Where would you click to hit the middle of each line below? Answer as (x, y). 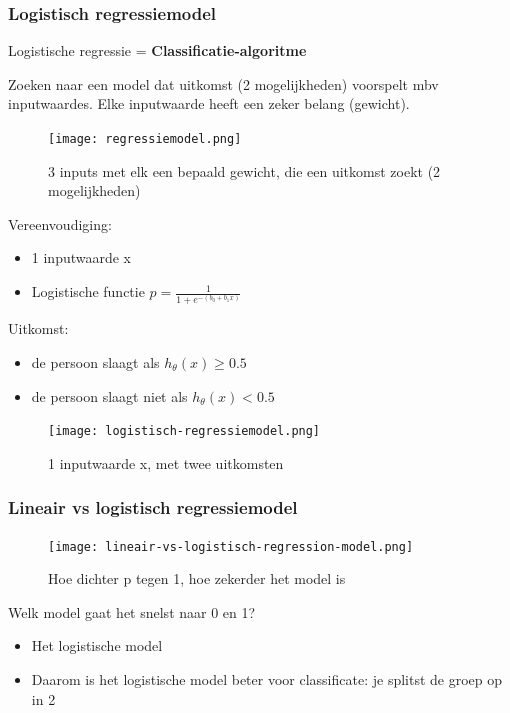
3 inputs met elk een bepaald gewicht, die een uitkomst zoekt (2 (244, 170)
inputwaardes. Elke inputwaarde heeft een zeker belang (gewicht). (209, 103)
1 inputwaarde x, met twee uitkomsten (166, 462)
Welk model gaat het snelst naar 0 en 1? (132, 611)
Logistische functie (88, 291)
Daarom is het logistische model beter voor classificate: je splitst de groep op (267, 679)
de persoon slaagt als (95, 361)
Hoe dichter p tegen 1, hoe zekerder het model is (197, 578)
